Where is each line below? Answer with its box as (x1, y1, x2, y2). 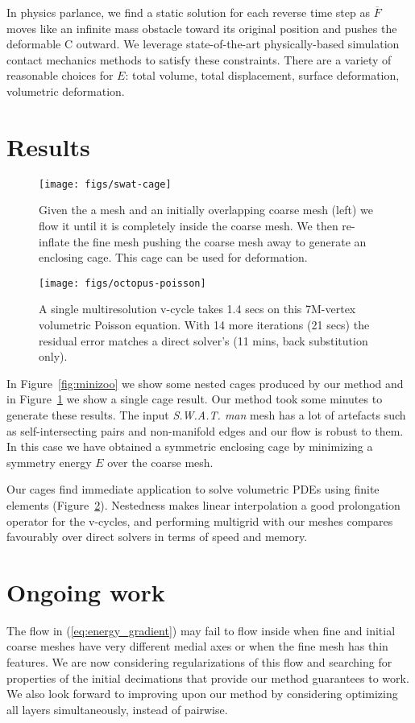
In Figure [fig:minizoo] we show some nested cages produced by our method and (6, 374, 404, 391)
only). (39, 348, 68, 365)
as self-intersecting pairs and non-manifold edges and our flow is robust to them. (6, 422, 404, 439)
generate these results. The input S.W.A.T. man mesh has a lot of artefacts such (6, 406, 406, 423)
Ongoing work (6, 575, 165, 608)
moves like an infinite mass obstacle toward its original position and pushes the (6, 19, 397, 36)
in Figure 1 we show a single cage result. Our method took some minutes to (6, 390, 383, 407)
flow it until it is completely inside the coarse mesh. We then (39, 217, 338, 233)
